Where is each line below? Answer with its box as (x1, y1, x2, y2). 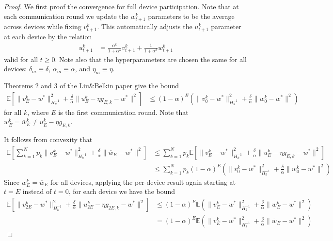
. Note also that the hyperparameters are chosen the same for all (55, 54, 247, 64)
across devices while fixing (4, 21, 81, 31)
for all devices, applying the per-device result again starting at (50, 177, 236, 187)
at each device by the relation (4, 31, 92, 41)
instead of (22, 186, 52, 196)
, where (27, 107, 49, 117)
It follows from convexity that (4, 134, 93, 145)
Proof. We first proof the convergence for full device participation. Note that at (4, 1, 239, 11)
